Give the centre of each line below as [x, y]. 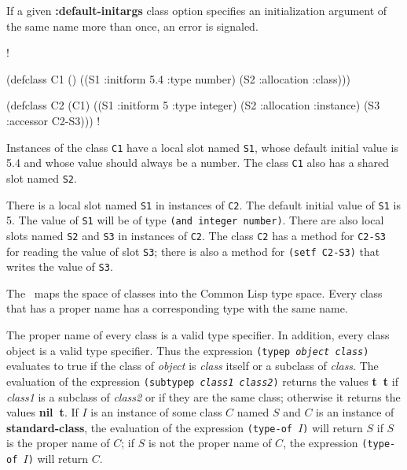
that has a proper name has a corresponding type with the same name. [177, 308]
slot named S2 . [42, 178]
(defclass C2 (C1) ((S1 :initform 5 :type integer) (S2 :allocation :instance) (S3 [193, 105]
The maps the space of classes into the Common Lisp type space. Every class [194, 292]
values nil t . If [42, 412]
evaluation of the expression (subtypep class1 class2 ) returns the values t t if [202, 381]
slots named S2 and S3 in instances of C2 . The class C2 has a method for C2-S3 [196, 235]
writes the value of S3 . [60, 266]
